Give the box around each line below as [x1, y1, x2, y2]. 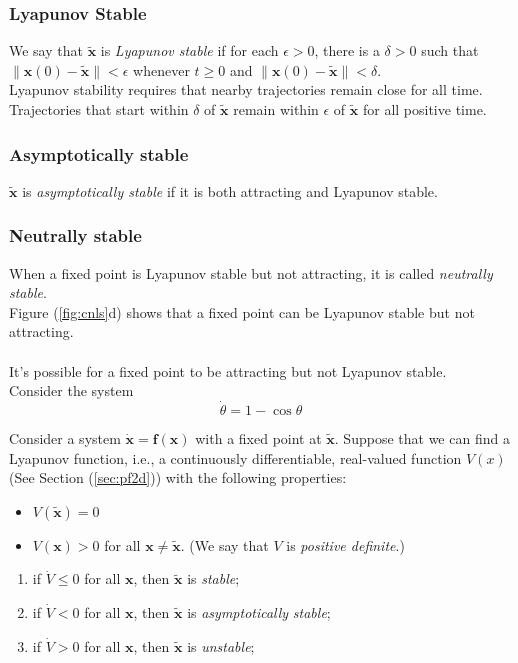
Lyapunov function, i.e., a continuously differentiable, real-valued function [9, 447, 462, 468]
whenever [133, 59, 190, 80]
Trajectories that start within [9, 99, 189, 119]
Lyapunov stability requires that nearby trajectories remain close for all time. [9, 79, 483, 100]
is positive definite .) [286, 534, 405, 555]
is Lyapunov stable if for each [100, 40, 279, 61]
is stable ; [187, 568, 240, 589]
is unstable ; [187, 635, 255, 656]
